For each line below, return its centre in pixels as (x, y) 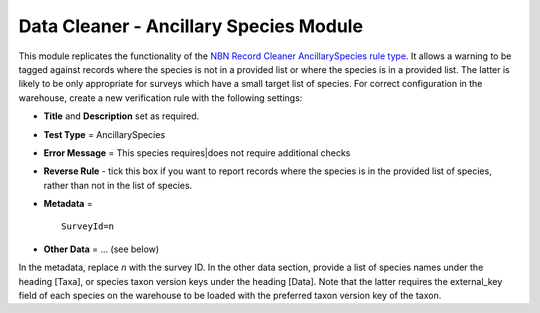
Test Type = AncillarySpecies (104, 134)
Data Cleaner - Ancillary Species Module (191, 26)
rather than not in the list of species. (118, 185)
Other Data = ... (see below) (101, 249)
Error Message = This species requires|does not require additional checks (197, 152)
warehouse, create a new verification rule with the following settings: (160, 97)
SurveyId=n (88, 226)
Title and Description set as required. (121, 116)
